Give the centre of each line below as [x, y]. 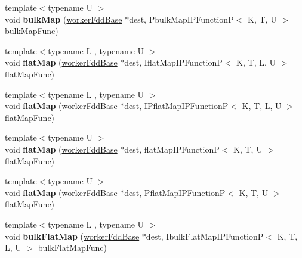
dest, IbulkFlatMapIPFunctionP [205, 236]
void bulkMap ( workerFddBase [64, 19]
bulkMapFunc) [32, 31]
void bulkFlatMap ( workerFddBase [72, 236]
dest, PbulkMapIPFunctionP [181, 19]
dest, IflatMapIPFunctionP [173, 62]
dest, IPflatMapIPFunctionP [176, 106]
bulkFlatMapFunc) [72, 248]
